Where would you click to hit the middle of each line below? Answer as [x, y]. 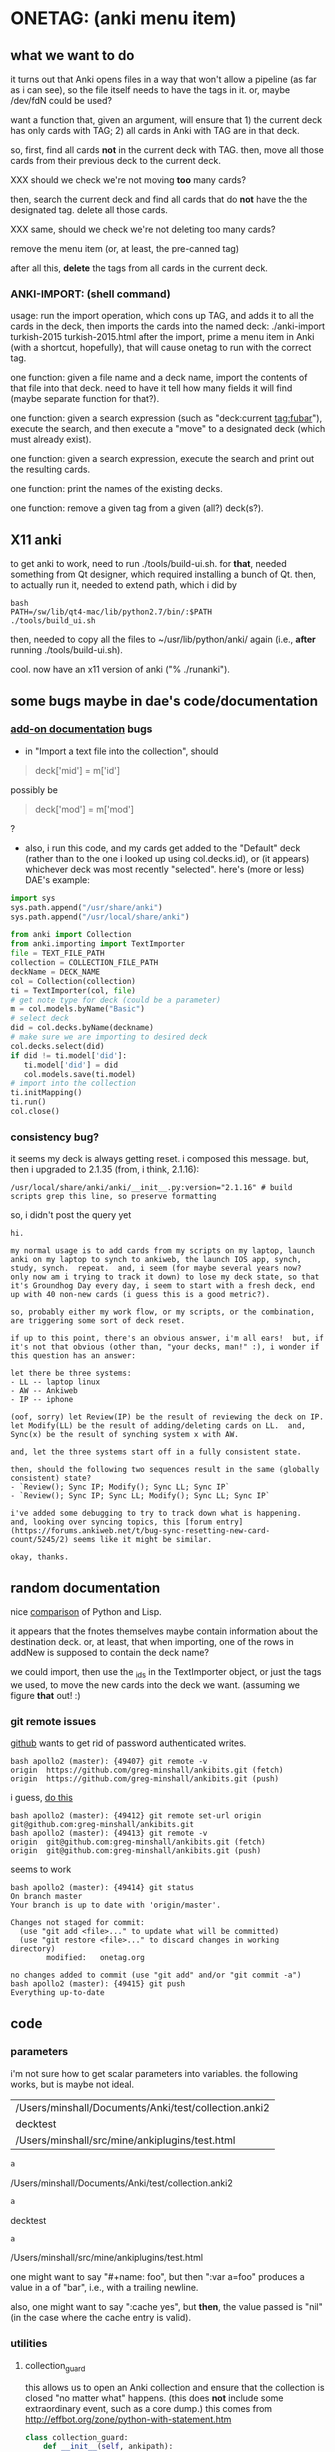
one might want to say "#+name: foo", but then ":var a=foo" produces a [157, 2277]
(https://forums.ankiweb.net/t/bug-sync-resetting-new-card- [140, 1531]
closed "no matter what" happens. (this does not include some [154, 2398]
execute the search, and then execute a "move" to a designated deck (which [168, 429]
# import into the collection [73, 1083]
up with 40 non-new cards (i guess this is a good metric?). [140, 1295]
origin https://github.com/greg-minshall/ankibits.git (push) [145, 1779]
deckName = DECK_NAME [55, 972]
